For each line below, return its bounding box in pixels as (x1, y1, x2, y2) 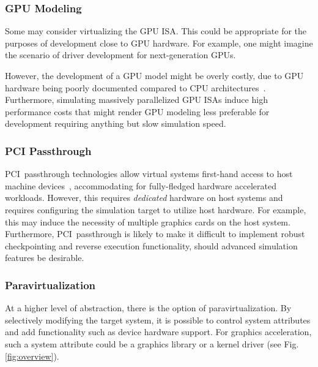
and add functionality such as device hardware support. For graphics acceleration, (5, 325, 312, 338)
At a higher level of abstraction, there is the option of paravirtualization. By (5, 301, 292, 314)
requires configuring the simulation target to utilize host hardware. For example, (5, 203, 306, 216)
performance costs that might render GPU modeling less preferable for (5, 105, 270, 118)
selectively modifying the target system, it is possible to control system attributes (5, 313, 311, 326)
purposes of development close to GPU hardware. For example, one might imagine (5, 36, 313, 49)
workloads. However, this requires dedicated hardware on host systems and (5, 191, 283, 204)
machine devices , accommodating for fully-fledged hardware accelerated (5, 179, 276, 192)
